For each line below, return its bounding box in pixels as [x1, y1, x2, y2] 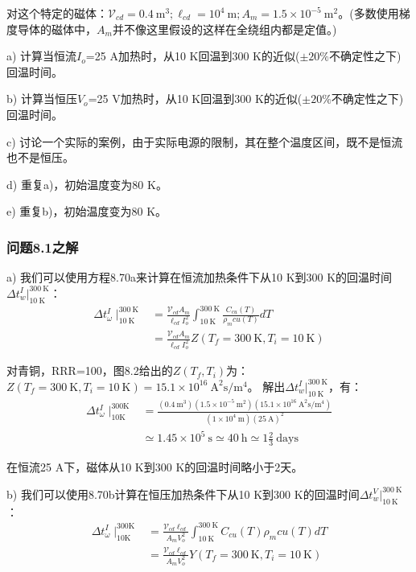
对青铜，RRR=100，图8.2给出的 [6, 362, 173, 379]
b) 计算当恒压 [6, 90, 77, 107]
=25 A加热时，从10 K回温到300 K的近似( [85, 47, 300, 64]
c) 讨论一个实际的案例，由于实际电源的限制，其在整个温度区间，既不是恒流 [6, 133, 403, 150]
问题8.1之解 [6, 237, 79, 257]
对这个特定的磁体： [6, 5, 108, 21]
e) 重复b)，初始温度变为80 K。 [6, 203, 167, 220]
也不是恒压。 [6, 149, 74, 166]
